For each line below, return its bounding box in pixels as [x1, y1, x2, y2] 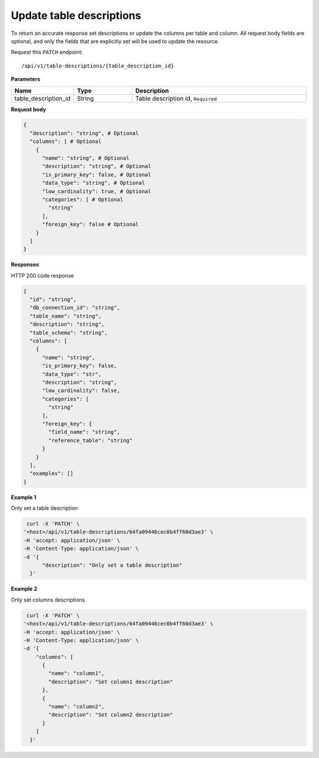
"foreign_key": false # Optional [42, 221, 139, 228]
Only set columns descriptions [11, 596, 85, 603]
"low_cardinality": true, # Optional [42, 188, 152, 195]
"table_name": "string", [30, 313, 102, 319]
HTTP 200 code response [11, 272, 74, 279]
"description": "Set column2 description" [48, 711, 174, 718]
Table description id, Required [135, 94, 217, 102]
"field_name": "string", [48, 429, 121, 435]
